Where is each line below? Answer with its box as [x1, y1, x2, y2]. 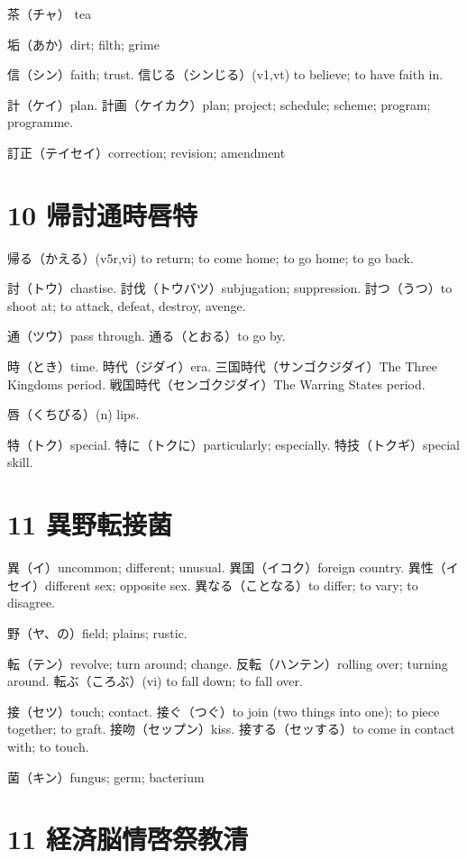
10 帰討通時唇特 [7, 196, 197, 233]
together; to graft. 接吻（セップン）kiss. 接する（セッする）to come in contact [7, 719, 455, 738]
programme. [7, 113, 74, 132]
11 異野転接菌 [7, 506, 172, 543]
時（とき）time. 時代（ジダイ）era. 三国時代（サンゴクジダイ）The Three [7, 357, 438, 376]
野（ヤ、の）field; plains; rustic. [7, 623, 188, 642]
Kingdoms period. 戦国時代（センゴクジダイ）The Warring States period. [7, 374, 426, 393]
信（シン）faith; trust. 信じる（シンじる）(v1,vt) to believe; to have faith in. [7, 65, 444, 84]
